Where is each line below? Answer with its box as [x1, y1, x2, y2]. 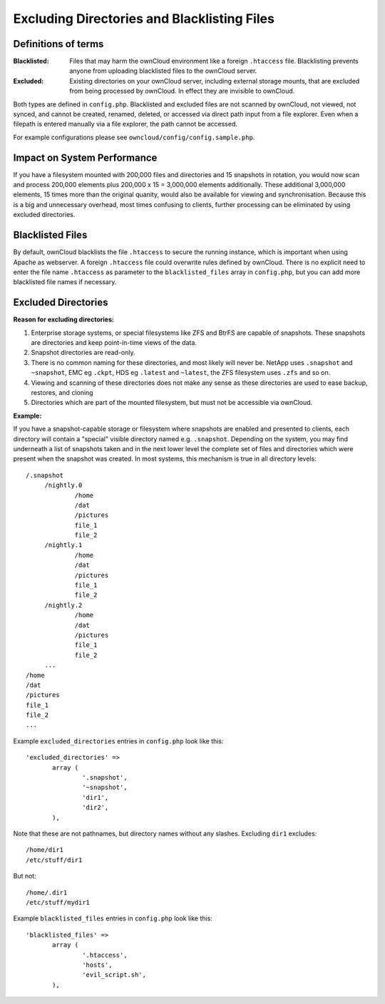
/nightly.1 [44, 541, 83, 549]
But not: [13, 872, 37, 880]
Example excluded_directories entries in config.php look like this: [13, 736, 224, 746]
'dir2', [82, 803, 109, 812]
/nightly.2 [44, 601, 83, 609]
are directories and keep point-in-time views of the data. [31, 338, 197, 347]
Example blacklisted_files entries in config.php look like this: [13, 914, 213, 923]
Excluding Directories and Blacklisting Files [13, 11, 274, 26]
